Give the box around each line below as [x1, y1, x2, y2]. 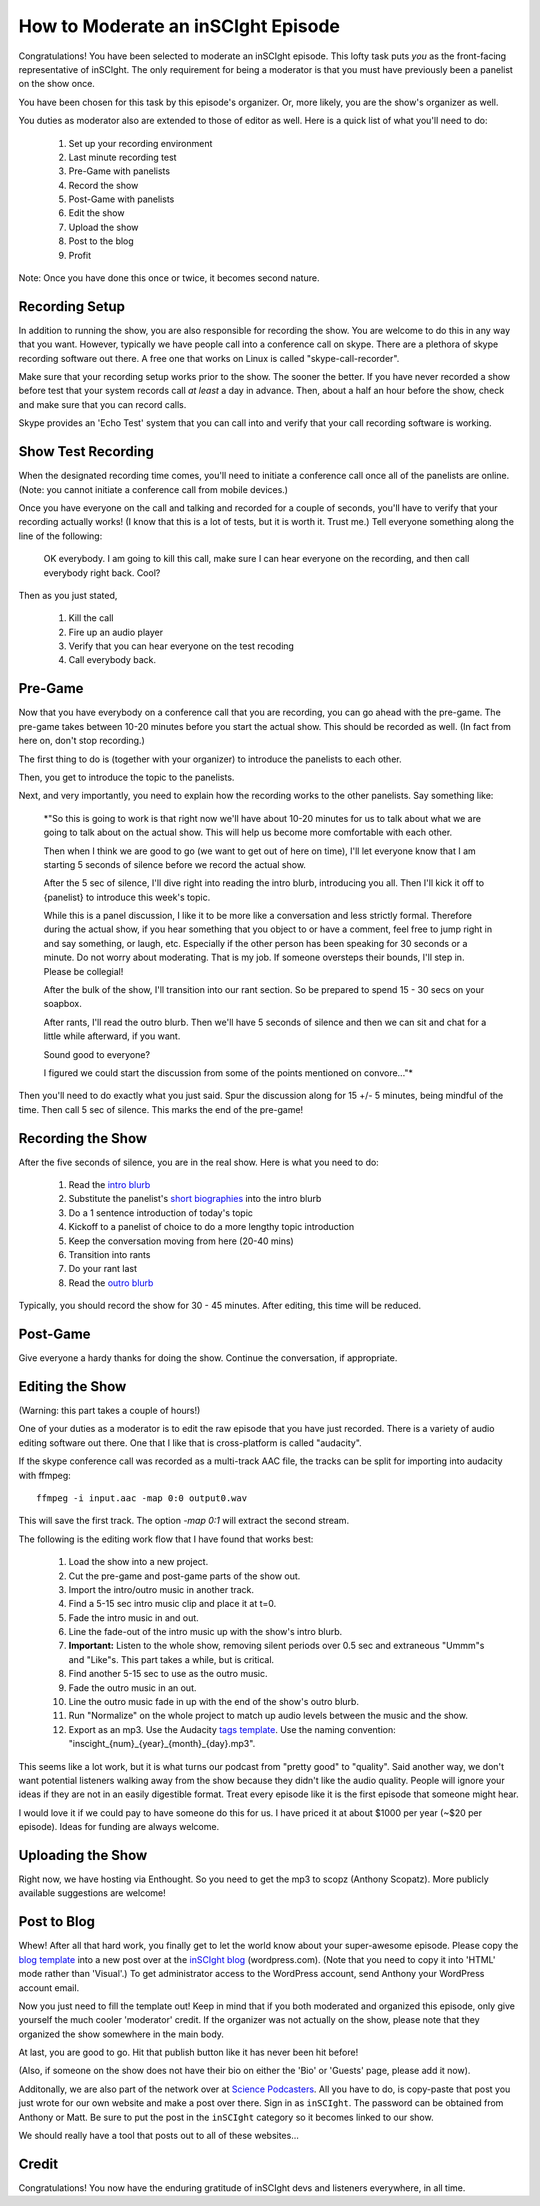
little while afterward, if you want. [43, 1030, 181, 1042]
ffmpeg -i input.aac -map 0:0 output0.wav [36, 1492, 248, 1504]
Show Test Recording [18, 443, 155, 460]
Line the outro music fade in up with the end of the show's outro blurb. [68, 1696, 360, 1708]
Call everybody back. [68, 654, 157, 666]
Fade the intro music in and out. [68, 1611, 199, 1624]
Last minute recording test [68, 151, 177, 163]
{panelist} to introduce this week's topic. [43, 891, 211, 903]
